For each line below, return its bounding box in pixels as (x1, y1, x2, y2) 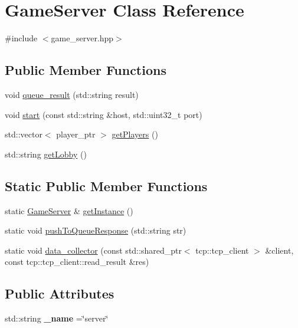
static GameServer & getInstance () (5, 204, 133, 217)
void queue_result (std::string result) (5, 88, 139, 100)
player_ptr (56, 128, 96, 140)
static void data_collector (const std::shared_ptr (5, 244, 182, 256)
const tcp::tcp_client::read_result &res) (5, 255, 149, 268)
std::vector (5, 128, 42, 140)
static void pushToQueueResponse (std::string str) (5, 224, 186, 237)
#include (5, 32, 38, 44)
